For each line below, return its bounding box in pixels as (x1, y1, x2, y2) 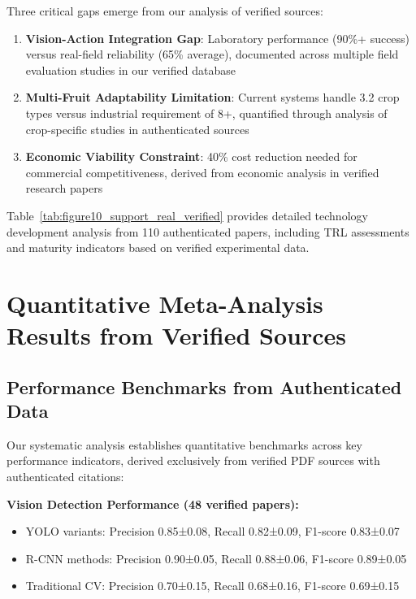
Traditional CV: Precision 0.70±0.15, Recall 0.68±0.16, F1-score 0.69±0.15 (25, 577, 400, 594)
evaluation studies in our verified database (25, 61, 236, 78)
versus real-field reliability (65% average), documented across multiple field (25, 46, 399, 63)
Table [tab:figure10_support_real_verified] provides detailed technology (6, 206, 368, 224)
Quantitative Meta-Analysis (6, 286, 323, 319)
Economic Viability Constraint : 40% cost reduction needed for (25, 148, 357, 165)
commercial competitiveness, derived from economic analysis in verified (25, 163, 379, 180)
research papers (25, 180, 103, 197)
